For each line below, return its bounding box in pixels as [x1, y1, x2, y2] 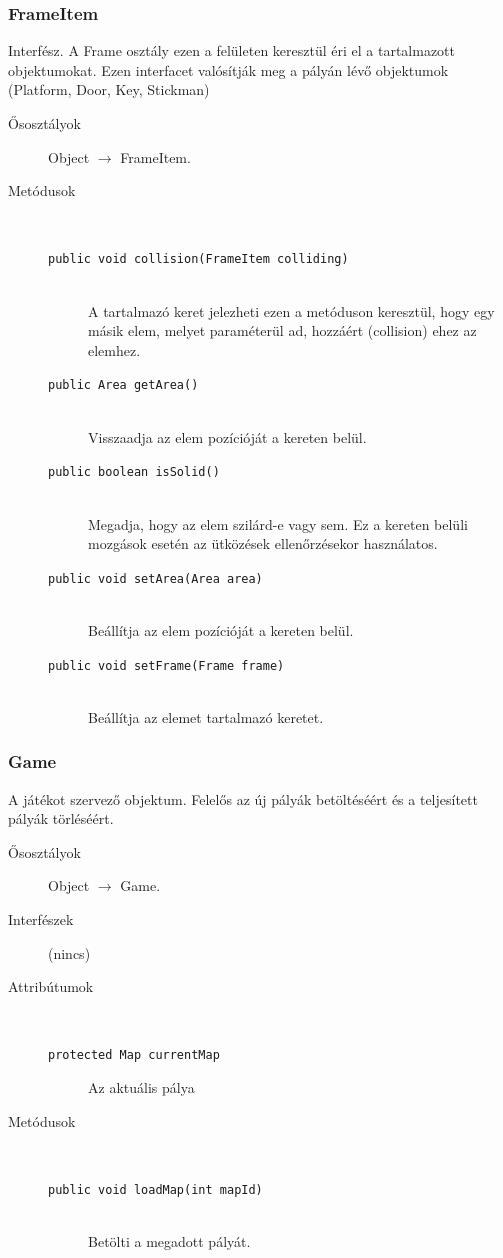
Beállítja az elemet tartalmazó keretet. [88, 706, 324, 727]
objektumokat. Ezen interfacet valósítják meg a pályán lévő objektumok [8, 59, 449, 80]
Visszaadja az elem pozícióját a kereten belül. [88, 426, 367, 447]
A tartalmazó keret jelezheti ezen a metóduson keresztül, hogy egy [88, 300, 495, 321]
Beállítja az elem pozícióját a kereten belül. [88, 619, 354, 640]
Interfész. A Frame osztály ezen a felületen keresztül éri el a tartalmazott [8, 40, 455, 61]
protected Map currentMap [48, 1048, 220, 1063]
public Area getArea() [48, 378, 199, 393]
